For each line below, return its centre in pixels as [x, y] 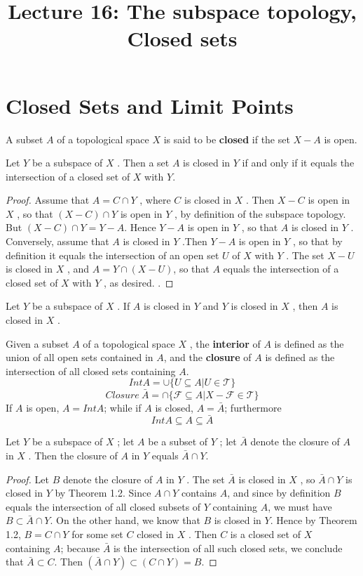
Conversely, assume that [57, 241]
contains [199, 493]
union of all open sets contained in [80, 357]
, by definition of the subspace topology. [260, 213]
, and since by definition [279, 493]
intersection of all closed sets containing [91, 371]
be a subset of [178, 441]
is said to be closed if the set [227, 139]
